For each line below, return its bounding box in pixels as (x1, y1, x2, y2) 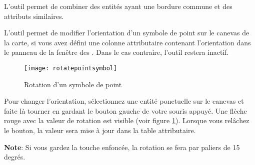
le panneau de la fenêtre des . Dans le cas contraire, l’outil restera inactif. (4, 47, 229, 57)
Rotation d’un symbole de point (24, 79, 122, 89)
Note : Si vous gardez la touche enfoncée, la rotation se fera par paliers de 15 (4, 142, 240, 152)
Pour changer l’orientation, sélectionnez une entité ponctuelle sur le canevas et (4, 96, 244, 106)
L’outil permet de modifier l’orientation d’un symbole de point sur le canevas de (4, 27, 249, 38)
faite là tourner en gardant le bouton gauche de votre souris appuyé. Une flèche (4, 105, 247, 116)
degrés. (4, 152, 25, 162)
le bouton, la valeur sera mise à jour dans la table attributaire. (4, 125, 196, 135)
